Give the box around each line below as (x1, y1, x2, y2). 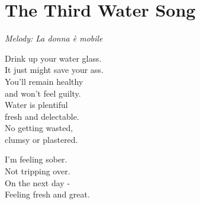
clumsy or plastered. (5, 133, 78, 145)
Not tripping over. (5, 165, 70, 177)
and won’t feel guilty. (5, 87, 81, 99)
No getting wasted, (5, 122, 73, 134)
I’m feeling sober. (5, 153, 67, 165)
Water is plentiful (5, 98, 68, 111)
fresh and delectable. (5, 110, 79, 122)
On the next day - (5, 176, 70, 189)
